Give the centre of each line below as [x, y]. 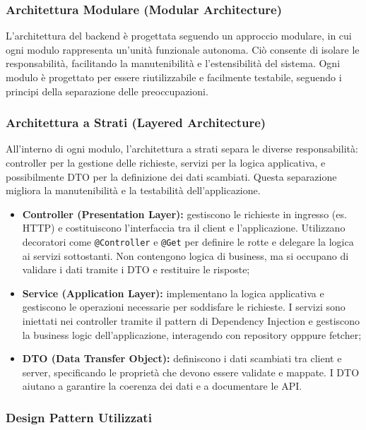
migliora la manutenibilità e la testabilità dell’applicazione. [133, 190]
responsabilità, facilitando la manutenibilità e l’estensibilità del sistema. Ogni [173, 63]
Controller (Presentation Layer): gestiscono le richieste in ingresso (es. [184, 214]
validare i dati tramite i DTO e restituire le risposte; [136, 269]
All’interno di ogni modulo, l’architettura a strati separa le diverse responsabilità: [182, 149]
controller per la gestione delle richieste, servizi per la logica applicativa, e [166, 162]
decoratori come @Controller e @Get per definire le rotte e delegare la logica [188, 241]
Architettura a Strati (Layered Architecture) [136, 123]
